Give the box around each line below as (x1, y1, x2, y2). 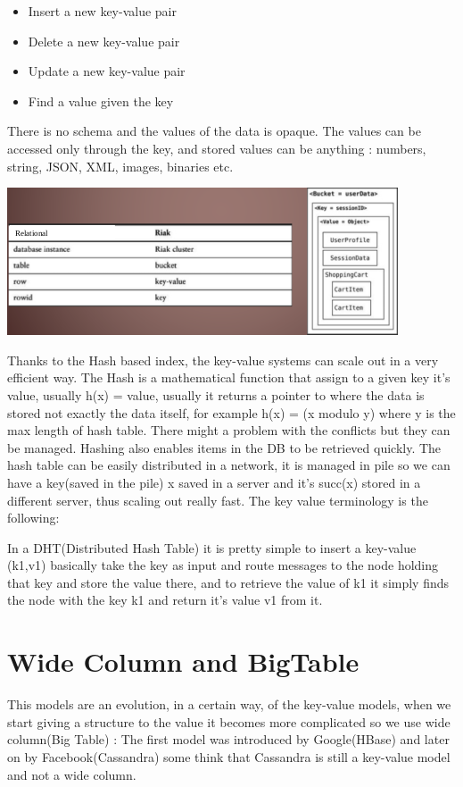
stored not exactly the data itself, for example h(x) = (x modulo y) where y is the (7, 403, 456, 422)
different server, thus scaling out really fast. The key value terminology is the (7, 490, 428, 509)
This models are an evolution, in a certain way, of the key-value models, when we (7, 695, 451, 714)
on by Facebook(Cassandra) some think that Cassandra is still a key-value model (7, 747, 451, 766)
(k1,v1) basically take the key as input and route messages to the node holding (7, 556, 439, 574)
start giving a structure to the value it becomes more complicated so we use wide (7, 712, 451, 731)
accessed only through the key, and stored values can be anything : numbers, (7, 138, 426, 157)
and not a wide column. (7, 765, 136, 783)
